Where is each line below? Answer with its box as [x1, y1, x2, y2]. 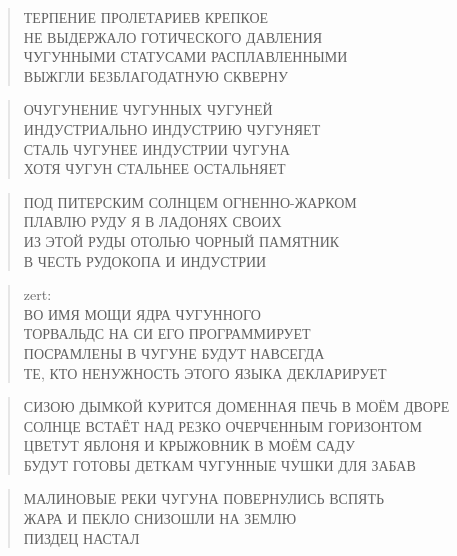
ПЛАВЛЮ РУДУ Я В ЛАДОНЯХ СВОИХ [23, 211, 282, 232]
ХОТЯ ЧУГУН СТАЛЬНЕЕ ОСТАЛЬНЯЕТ [23, 158, 286, 179]
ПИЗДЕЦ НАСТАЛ [23, 527, 140, 548]
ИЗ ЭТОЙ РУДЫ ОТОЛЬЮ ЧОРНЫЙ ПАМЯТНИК [23, 230, 340, 251]
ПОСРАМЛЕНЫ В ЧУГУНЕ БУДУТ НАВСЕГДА [23, 342, 325, 363]
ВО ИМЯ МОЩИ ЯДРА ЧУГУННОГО [23, 303, 261, 324]
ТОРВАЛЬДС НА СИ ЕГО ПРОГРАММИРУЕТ [23, 323, 311, 344]
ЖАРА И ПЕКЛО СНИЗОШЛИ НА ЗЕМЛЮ [23, 508, 297, 529]
